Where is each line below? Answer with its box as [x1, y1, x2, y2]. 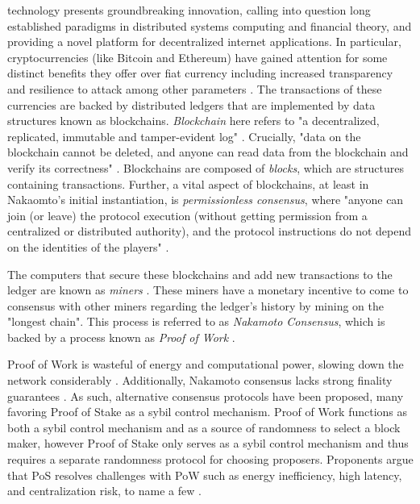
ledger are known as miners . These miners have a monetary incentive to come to [7, 281, 409, 298]
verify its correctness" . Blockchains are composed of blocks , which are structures [7, 159, 404, 176]
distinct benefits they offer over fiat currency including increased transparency [7, 65, 393, 81]
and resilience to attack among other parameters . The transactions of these [7, 80, 382, 97]
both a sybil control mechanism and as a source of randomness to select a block [7, 419, 401, 435]
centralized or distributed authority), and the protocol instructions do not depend [7, 223, 412, 240]
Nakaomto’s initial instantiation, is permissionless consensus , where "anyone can [7, 191, 404, 208]
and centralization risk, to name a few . [7, 482, 202, 499]
